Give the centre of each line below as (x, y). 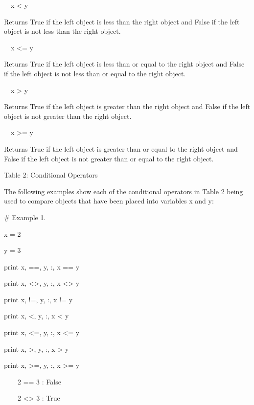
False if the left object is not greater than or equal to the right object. (109, 158)
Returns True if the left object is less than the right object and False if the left (122, 21)
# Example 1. (25, 217)
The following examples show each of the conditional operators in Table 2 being (124, 191)
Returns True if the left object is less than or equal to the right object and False (124, 64)
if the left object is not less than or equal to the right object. (95, 73)
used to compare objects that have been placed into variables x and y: (109, 201)
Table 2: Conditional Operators (51, 175)
